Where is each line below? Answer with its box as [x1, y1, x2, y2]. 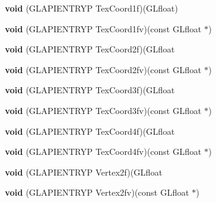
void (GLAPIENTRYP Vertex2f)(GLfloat [5, 165, 163, 178]
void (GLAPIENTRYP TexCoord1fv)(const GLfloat [5, 22, 201, 35]
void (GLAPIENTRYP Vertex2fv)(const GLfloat [5, 186, 189, 199]
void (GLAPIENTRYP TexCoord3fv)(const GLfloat [5, 104, 201, 116]
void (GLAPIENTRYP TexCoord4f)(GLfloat [5, 124, 175, 137]
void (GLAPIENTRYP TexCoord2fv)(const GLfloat [5, 63, 201, 76]
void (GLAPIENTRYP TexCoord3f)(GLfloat [5, 84, 175, 96]
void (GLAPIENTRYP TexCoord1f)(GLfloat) [5, 2, 178, 14]
